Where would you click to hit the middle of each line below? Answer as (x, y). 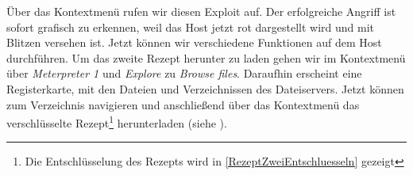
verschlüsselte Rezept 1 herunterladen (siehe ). (117, 122)
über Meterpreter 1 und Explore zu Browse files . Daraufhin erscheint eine (184, 73)
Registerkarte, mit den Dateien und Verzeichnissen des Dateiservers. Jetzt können (205, 88)
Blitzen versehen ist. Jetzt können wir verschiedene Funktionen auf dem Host (194, 42)
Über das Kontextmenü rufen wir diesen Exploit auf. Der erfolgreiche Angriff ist (201, 11)
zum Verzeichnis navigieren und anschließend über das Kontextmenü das (183, 104)
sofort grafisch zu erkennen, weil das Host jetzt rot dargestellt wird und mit (190, 27)
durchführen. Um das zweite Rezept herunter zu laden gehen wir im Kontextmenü (206, 57)
